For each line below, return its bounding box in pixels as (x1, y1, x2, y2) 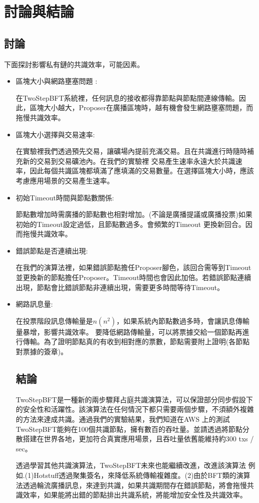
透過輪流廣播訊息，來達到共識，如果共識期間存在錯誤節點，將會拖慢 (22, 479, 247, 490)
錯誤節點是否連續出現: (15, 245, 88, 256)
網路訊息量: (15, 299, 53, 309)
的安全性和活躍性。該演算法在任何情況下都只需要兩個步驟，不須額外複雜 (15, 404, 254, 414)
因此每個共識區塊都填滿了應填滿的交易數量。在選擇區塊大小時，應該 (29, 165, 254, 176)
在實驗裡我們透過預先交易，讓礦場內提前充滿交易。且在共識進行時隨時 (15, 146, 247, 156)
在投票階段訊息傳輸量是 (15, 315, 93, 326)
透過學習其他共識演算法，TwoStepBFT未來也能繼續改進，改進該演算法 (15, 460, 246, 470)
